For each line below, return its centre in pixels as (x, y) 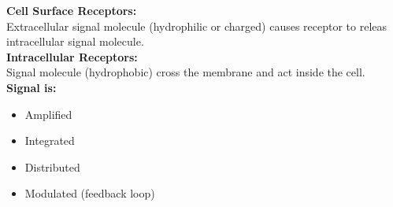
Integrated (50, 140)
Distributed (52, 166)
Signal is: (32, 87)
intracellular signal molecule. (75, 41)
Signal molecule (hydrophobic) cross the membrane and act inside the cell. (186, 72)
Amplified (48, 114)
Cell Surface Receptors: (72, 10)
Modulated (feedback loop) (90, 193)
